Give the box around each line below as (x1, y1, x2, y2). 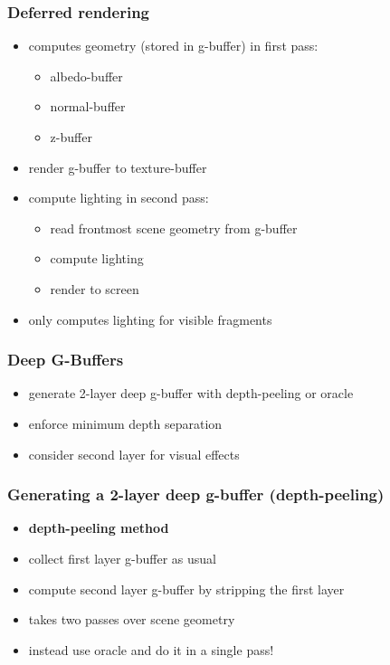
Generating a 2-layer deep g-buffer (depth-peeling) (7, 483, 385, 506)
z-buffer (50, 128, 92, 146)
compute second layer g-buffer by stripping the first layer (28, 579, 345, 598)
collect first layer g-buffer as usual (28, 548, 217, 567)
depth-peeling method (28, 518, 169, 537)
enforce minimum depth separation (28, 413, 223, 432)
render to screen (50, 279, 139, 298)
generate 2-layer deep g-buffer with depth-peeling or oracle (28, 384, 354, 403)
